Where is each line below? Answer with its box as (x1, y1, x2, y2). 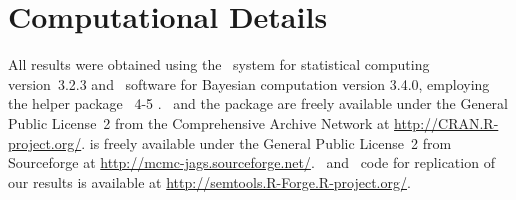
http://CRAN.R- (394, 112, 499, 133)
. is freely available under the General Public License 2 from (81, 132, 452, 153)
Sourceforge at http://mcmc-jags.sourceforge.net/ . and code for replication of (8, 152, 495, 173)
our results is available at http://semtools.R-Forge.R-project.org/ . (8, 171, 411, 192)
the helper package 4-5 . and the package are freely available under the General (8, 93, 509, 114)
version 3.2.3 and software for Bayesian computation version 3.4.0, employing (8, 73, 490, 94)
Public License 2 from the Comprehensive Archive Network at (8, 112, 390, 133)
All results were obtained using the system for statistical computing (8, 54, 430, 75)
